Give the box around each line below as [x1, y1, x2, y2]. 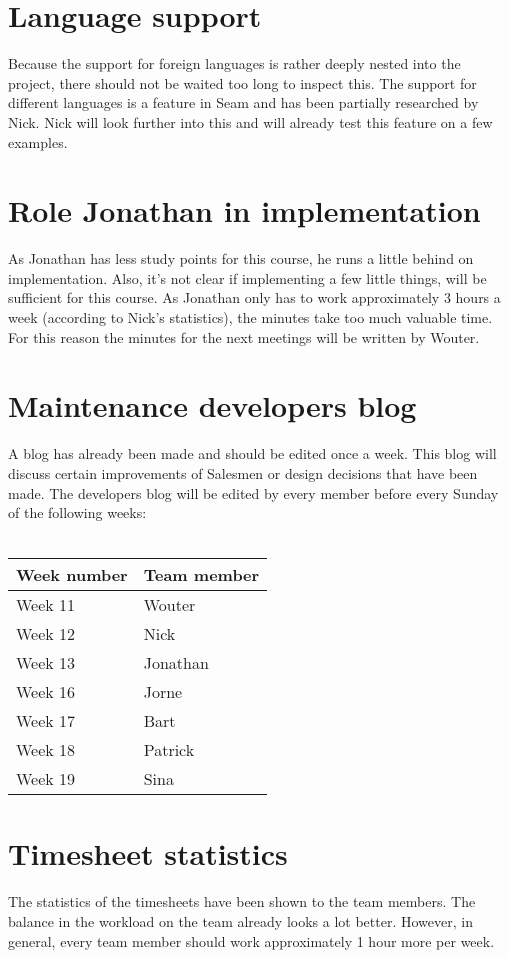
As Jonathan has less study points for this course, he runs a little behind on [8, 248, 474, 269]
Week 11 [16, 593, 76, 617]
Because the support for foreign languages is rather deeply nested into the [8, 53, 461, 74]
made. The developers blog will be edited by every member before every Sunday [8, 482, 499, 503]
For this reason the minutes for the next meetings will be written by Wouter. [8, 326, 480, 347]
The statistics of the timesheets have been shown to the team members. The [8, 891, 476, 912]
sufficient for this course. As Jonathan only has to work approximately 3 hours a [8, 287, 501, 308]
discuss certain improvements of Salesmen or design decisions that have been [8, 462, 478, 483]
